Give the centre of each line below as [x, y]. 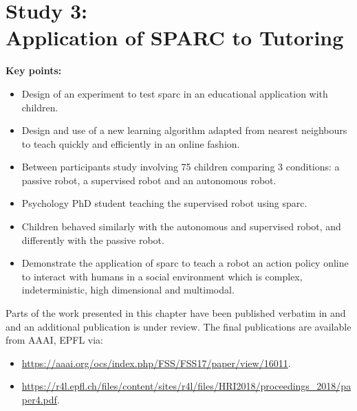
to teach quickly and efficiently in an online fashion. [131, 143]
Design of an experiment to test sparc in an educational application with [175, 93]
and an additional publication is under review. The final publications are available [178, 326]
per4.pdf [39, 399]
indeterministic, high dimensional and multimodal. [128, 290]
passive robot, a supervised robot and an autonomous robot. [149, 180]
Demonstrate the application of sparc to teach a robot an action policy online [185, 263]
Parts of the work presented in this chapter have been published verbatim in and [176, 313]
